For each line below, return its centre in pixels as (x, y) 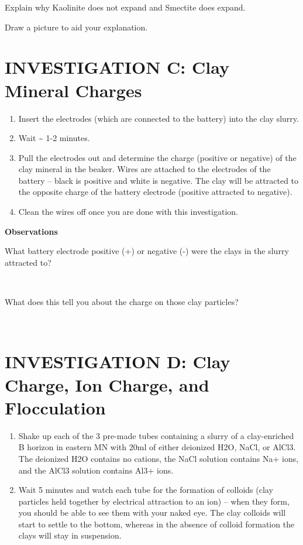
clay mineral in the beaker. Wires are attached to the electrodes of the (144, 169)
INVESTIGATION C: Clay (117, 67)
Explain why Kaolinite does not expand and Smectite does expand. (125, 7)
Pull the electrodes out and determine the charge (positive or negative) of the (157, 157)
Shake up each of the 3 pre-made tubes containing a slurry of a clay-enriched (156, 435)
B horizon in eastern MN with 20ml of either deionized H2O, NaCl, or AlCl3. (157, 447)
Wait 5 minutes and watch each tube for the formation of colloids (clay (146, 490)
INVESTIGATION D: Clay (118, 361)
